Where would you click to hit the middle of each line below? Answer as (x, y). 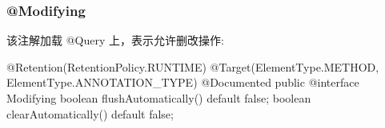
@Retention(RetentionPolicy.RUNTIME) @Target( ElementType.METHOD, (193, 66)
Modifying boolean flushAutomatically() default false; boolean (159, 98)
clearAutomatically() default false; (90, 113)
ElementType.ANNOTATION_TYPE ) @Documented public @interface (183, 82)
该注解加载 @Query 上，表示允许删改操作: (115, 40)
